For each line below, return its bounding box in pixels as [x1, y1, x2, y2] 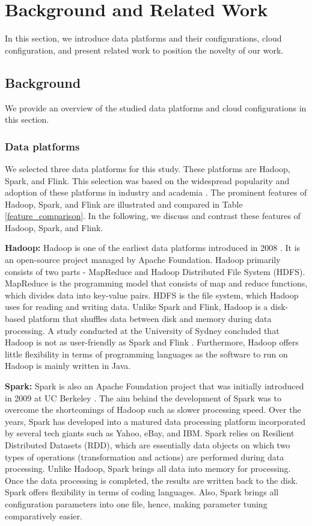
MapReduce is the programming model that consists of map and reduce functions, [5, 277, 308, 289]
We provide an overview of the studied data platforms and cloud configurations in [5, 101, 307, 114]
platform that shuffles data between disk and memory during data [28, 312, 272, 325]
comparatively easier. [5, 509, 82, 522]
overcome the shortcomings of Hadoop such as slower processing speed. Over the [5, 403, 301, 416]
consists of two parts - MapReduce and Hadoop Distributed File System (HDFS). [5, 265, 305, 277]
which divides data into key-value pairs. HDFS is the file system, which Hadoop [5, 288, 299, 301]
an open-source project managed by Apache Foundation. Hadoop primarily [5, 253, 281, 266]
